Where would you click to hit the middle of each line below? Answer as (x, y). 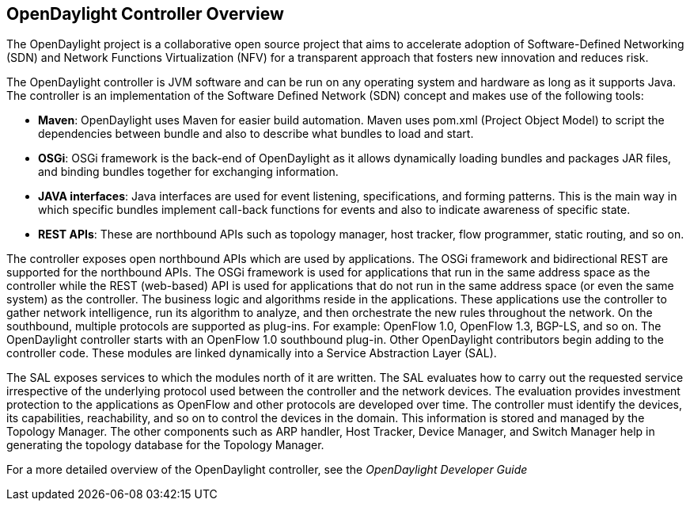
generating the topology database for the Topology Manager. (165, 445)
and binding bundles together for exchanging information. (188, 172)
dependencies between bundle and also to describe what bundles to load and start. (256, 134)
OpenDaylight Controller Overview (145, 14)
